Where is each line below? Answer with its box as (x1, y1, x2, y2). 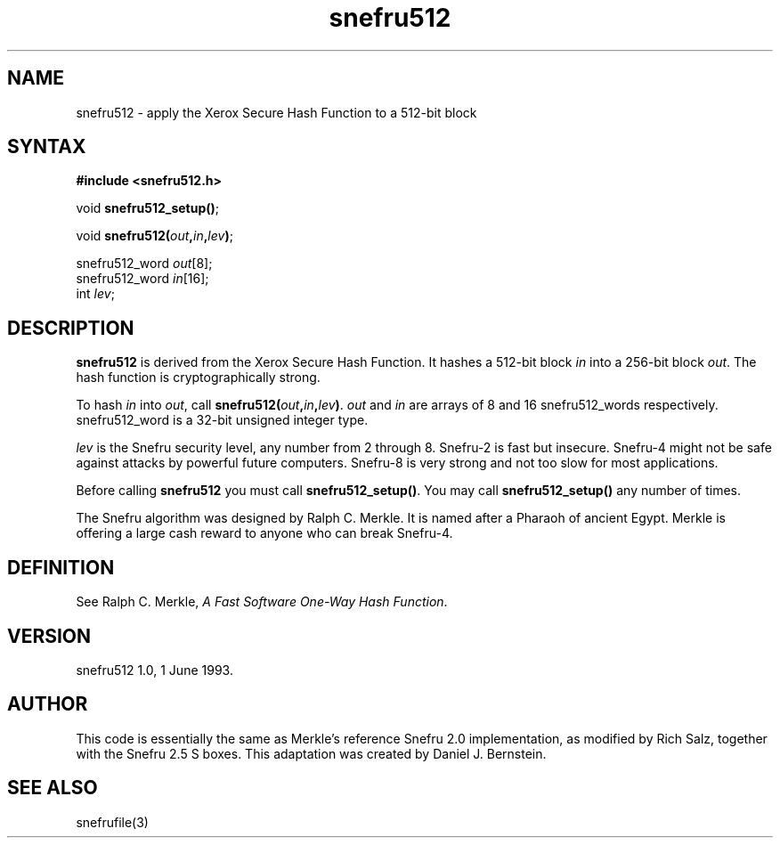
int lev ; (76, 286, 115, 302)
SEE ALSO (7, 776, 98, 800)
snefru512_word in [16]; (76, 271, 209, 287)
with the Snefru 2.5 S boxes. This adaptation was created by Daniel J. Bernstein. (76, 745, 547, 761)
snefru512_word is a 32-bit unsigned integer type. (76, 412, 369, 428)
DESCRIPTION (7, 316, 134, 339)
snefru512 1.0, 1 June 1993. (76, 662, 233, 678)
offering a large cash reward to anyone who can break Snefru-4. (76, 525, 453, 541)
